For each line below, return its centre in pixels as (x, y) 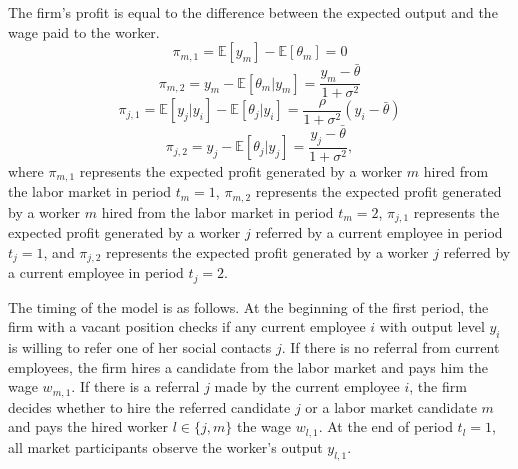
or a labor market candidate (391, 406)
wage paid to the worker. (84, 31)
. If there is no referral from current (390, 347)
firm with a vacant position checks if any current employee (187, 326)
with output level (432, 326)
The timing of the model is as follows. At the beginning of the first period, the (248, 306)
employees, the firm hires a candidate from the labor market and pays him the (248, 366)
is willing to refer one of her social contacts (140, 347)
